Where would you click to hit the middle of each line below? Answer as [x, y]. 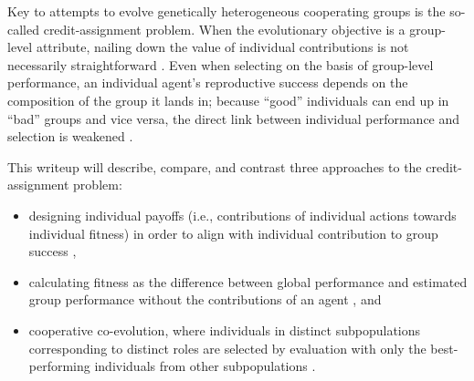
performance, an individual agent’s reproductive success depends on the [208, 82]
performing [59, 366]
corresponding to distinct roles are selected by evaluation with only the [227, 348]
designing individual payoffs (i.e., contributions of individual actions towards [242, 215]
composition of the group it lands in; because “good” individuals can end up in [228, 100]
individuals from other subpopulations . [205, 366]
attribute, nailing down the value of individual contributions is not [222, 47]
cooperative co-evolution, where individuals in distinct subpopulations [225, 330]
